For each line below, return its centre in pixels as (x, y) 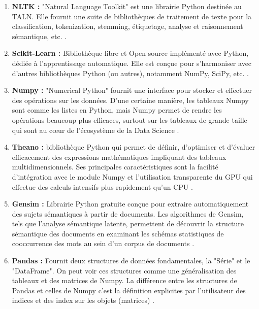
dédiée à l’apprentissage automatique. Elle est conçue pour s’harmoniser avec (132, 63)
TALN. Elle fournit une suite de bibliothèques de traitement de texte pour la (132, 16)
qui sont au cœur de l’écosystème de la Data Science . (95, 130)
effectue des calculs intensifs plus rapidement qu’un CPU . (102, 186)
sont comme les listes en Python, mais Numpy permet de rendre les (117, 110)
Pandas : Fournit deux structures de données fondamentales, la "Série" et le (131, 261)
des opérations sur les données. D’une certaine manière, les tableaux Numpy (130, 100)
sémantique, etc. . (39, 36)
